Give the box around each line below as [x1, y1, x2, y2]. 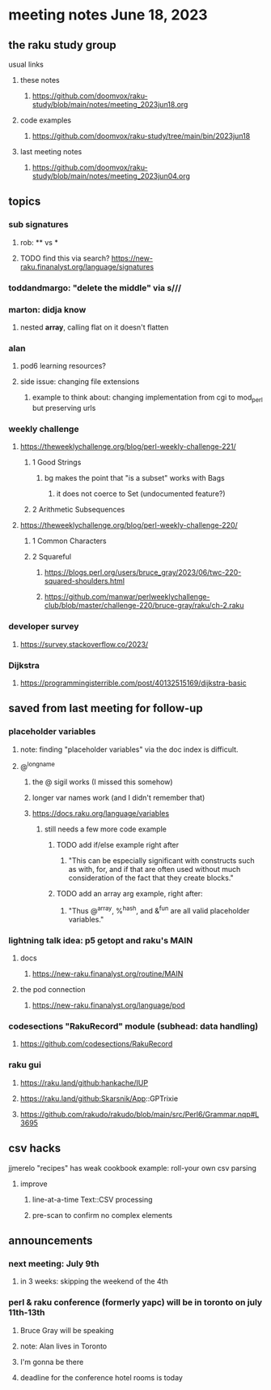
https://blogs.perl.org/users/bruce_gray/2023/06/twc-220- [44, 568, 242, 577]
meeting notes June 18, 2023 [8, 6, 208, 24]
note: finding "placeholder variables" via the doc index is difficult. [19, 745, 239, 754]
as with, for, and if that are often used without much [68, 865, 241, 874]
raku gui [8, 1060, 42, 1071]
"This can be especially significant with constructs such [68, 856, 255, 866]
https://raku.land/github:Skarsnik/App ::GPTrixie [19, 1094, 179, 1103]
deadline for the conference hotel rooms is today [19, 1372, 184, 1382]
